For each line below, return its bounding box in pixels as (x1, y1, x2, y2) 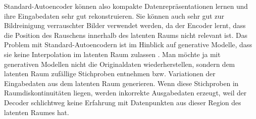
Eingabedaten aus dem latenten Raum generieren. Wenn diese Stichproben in (4, 78, 239, 88)
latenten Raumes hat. (4, 107, 69, 117)
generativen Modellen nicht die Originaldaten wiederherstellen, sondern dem (4, 59, 235, 69)
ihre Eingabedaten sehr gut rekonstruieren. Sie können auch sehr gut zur (4, 10, 224, 21)
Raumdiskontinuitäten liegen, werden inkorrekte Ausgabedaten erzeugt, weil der (4, 88, 247, 98)
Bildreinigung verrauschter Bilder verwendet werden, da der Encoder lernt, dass (4, 20, 246, 30)
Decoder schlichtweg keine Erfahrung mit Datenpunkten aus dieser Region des (4, 97, 241, 107)
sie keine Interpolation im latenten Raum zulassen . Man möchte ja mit (4, 49, 221, 59)
